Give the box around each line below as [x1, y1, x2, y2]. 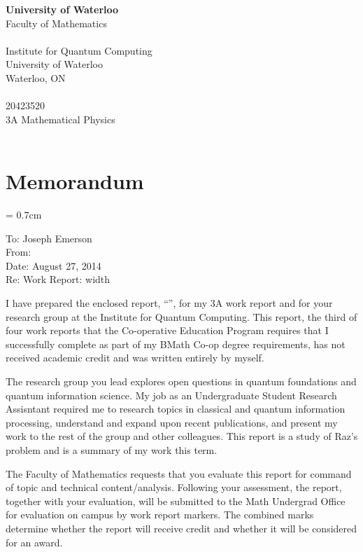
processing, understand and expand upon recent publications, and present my [6, 415, 338, 429]
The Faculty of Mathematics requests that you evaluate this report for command [6, 466, 352, 481]
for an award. [6, 534, 63, 549]
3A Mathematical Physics [6, 111, 115, 126]
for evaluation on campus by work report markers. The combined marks [6, 507, 314, 522]
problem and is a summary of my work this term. [6, 442, 218, 457]
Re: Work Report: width [6, 272, 111, 287]
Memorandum [6, 167, 144, 195]
